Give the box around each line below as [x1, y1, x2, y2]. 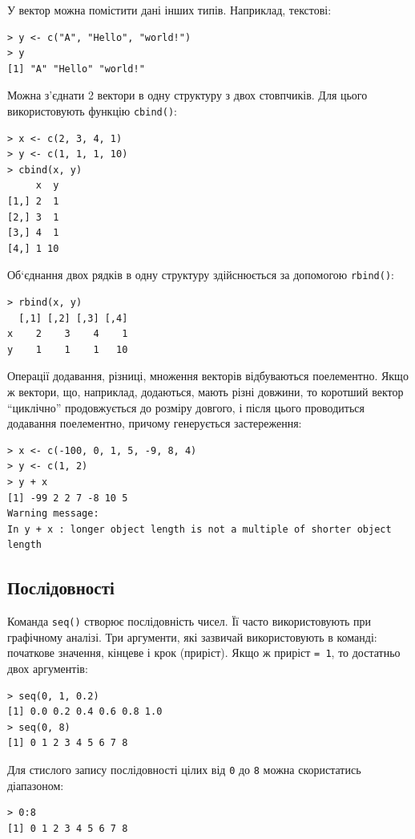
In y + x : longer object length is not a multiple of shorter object [7, 523, 392, 535]
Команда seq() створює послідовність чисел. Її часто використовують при [7, 613, 372, 630]
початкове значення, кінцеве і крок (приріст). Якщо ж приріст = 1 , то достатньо [7, 644, 401, 661]
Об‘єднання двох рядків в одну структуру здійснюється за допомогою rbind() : [7, 266, 394, 283]
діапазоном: [7, 776, 64, 793]
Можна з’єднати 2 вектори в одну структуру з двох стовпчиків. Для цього [7, 87, 368, 103]
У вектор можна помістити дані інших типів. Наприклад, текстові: [7, 2, 332, 18]
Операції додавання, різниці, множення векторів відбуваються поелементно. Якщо [7, 367, 409, 384]
